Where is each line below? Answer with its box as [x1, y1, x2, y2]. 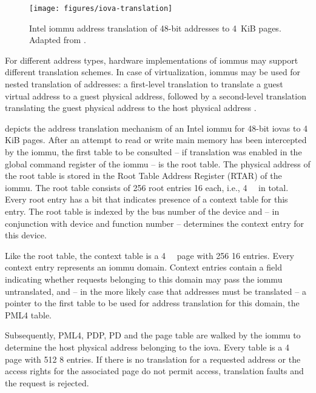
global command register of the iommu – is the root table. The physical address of [5, 157, 311, 170]
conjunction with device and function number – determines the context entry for [5, 217, 304, 229]
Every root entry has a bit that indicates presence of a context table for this [5, 193, 288, 206]
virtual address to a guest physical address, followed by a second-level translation [5, 89, 306, 102]
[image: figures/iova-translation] [29, 4, 173, 13]
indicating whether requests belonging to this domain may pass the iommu [5, 272, 283, 285]
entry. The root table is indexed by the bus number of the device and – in [5, 204, 280, 217]
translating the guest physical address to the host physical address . [5, 101, 257, 114]
